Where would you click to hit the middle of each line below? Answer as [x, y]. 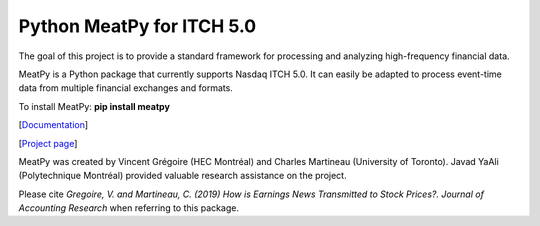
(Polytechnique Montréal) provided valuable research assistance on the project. [182, 176]
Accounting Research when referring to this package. [129, 208]
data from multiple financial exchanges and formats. [126, 88]
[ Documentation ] [53, 125]
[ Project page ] [48, 143]
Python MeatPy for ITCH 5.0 [137, 26]
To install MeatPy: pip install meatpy [94, 106]
